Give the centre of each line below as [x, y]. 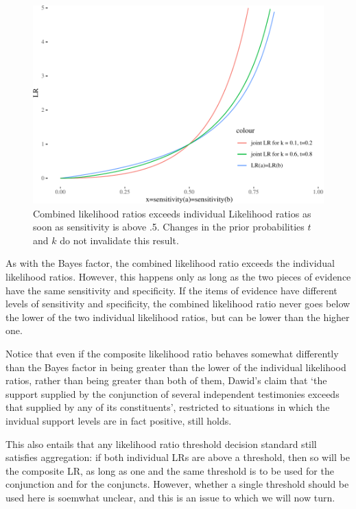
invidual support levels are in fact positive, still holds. [119, 420]
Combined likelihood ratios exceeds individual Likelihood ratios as [172, 213]
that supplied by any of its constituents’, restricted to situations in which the [168, 407]
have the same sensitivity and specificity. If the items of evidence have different [171, 290]
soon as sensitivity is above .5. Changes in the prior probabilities [169, 227]
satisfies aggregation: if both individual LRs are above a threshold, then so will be [178, 457]
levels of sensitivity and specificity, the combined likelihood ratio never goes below [178, 304]
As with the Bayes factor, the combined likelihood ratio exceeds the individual [170, 263]
